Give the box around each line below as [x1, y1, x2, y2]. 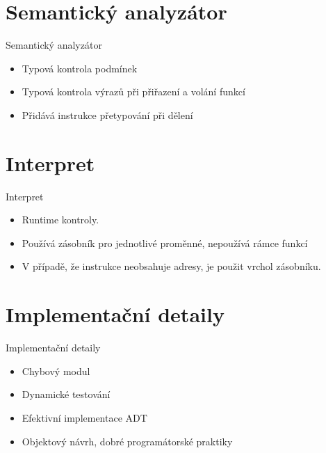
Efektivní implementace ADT [22, 410, 147, 424]
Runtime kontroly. [22, 212, 99, 227]
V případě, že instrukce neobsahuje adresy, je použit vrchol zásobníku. [22, 259, 321, 273]
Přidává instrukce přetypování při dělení [22, 107, 193, 122]
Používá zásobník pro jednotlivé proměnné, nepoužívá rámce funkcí [22, 235, 308, 250]
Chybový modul [22, 363, 90, 378]
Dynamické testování [22, 387, 111, 402]
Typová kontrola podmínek [22, 61, 138, 75]
